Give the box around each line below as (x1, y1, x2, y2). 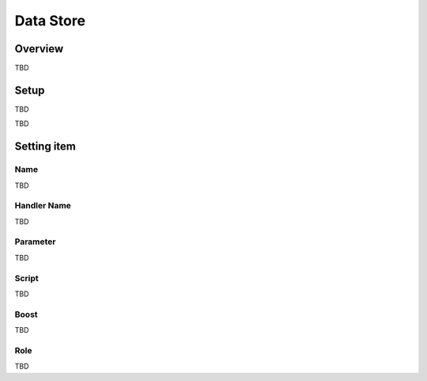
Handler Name (14, 200, 71, 211)
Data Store (14, 12, 86, 29)
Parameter (14, 236, 56, 247)
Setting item (14, 139, 77, 154)
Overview (14, 42, 64, 55)
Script (14, 272, 39, 284)
